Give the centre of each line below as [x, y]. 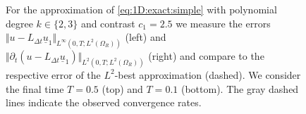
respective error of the [53, 74]
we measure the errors [223, 23]
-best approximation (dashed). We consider [208, 74]
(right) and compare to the [206, 56]
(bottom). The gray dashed [240, 88]
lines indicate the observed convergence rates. [104, 102]
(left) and [146, 37]
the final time [35, 88]
